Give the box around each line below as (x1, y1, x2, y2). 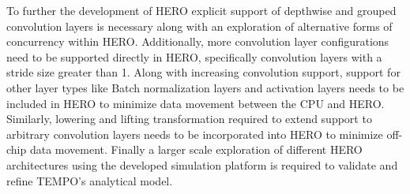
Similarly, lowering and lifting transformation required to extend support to (6, 110, 372, 127)
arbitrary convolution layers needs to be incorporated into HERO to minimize (6, 125, 383, 142)
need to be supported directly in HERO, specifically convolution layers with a (6, 48, 382, 65)
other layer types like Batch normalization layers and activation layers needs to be (6, 79, 404, 95)
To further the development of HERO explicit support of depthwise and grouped (6, 2, 397, 18)
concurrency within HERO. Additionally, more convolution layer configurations (6, 33, 389, 50)
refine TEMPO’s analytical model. (6, 172, 173, 188)
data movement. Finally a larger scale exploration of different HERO (29, 141, 363, 158)
